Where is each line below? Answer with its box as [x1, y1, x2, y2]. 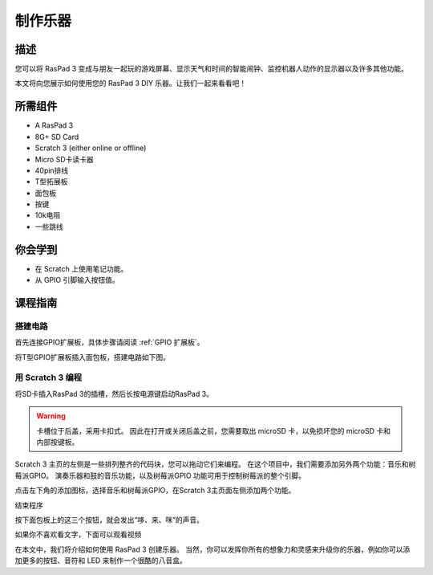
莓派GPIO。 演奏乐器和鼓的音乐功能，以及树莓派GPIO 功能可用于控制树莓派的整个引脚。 [14, 471, 306, 480]
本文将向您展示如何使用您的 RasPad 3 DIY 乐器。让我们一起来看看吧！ [14, 79, 247, 88]
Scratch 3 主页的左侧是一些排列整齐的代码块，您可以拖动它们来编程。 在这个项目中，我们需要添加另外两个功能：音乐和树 [14, 459, 416, 469]
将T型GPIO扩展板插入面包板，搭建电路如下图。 [14, 352, 170, 361]
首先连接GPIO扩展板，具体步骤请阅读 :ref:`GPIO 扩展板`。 [14, 337, 204, 347]
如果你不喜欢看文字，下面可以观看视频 [14, 530, 142, 540]
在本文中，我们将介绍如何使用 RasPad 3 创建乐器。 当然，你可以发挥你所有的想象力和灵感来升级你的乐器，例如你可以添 [14, 544, 411, 554]
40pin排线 [34, 165, 69, 175]
